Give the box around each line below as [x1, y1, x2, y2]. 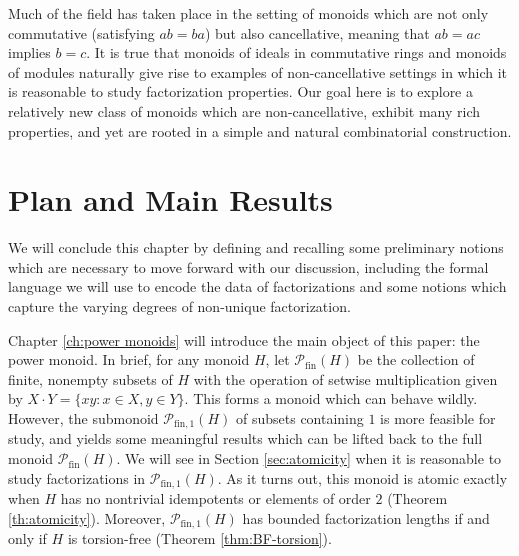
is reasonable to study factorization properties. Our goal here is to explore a [8, 81, 473, 102]
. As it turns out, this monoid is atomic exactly [217, 467, 508, 488]
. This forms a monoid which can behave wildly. [184, 388, 478, 409]
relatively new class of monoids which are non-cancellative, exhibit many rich [8, 100, 481, 121]
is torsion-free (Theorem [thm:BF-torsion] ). [67, 528, 332, 549]
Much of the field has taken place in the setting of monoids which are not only [8, 3, 489, 23]
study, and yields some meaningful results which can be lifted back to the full [8, 428, 483, 449]
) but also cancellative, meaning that [204, 22, 430, 43]
